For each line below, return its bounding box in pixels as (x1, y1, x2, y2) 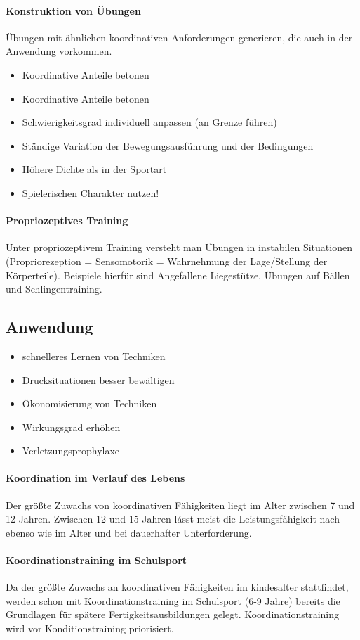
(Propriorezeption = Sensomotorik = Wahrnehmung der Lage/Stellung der (6, 253, 328, 268)
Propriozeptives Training (6, 213, 128, 228)
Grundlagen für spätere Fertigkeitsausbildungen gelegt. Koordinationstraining (6, 607, 339, 622)
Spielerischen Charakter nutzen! (22, 185, 159, 200)
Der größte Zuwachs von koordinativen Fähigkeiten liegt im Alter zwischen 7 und (6, 497, 355, 512)
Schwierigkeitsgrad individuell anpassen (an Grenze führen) (22, 115, 277, 129)
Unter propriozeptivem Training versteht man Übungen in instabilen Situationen (6, 240, 352, 255)
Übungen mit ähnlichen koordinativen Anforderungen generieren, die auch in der (6, 30, 353, 44)
